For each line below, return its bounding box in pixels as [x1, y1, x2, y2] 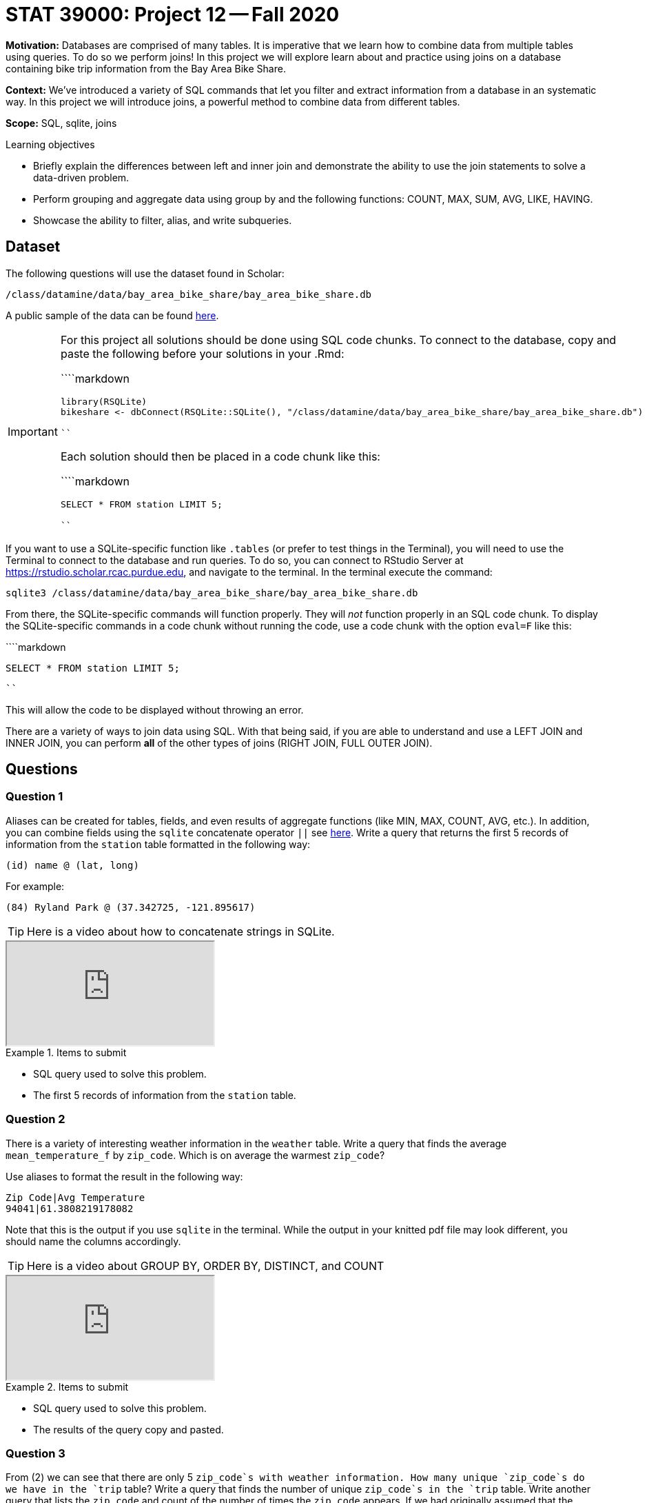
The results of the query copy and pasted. [33, 1423, 224, 1435]
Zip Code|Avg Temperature [6, 1191, 145, 1203]
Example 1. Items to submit [6, 1046, 127, 1058]
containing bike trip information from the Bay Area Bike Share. [6, 62, 286, 74]
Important [8, 425, 58, 439]
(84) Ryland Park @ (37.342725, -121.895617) [6, 901, 256, 913]
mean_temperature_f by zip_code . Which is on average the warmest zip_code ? [6, 1149, 385, 1161]
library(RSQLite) [60, 396, 147, 407]
